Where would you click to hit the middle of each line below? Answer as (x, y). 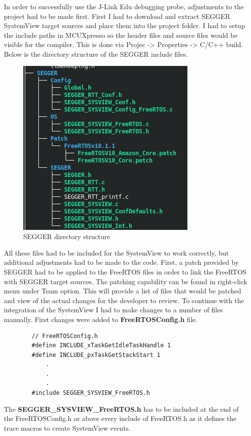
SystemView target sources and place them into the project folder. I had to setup (125, 25)
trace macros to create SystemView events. (67, 428)
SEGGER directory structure (67, 236)
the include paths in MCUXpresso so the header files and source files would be (121, 35)
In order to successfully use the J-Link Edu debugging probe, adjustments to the (124, 6)
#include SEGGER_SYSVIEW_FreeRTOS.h (91, 393)
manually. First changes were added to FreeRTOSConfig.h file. (101, 319)
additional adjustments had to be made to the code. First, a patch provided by (121, 262)
